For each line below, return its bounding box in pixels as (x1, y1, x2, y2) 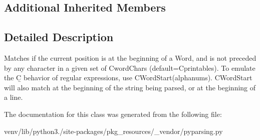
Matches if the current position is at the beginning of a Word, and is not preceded (4, 52, 256, 63)
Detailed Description (4, 29, 114, 45)
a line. (4, 92, 23, 102)
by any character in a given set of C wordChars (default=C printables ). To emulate (4, 62, 255, 73)
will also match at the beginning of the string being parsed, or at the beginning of (4, 82, 256, 92)
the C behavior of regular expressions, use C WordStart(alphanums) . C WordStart (4, 72, 252, 83)
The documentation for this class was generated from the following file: (4, 108, 222, 119)
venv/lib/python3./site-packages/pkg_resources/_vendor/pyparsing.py (4, 125, 223, 136)
